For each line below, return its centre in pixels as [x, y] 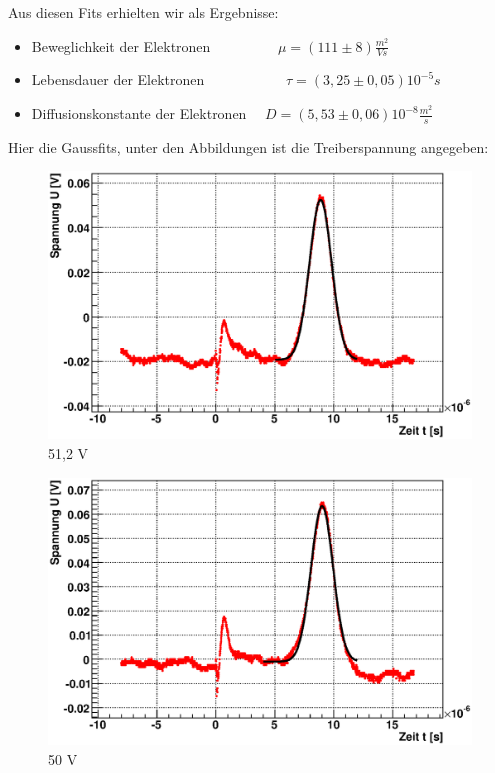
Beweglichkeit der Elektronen [121, 45]
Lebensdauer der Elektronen [118, 79]
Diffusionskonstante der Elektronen [139, 113]
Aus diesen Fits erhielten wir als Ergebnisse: [143, 12]
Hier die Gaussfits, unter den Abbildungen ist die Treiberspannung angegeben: [248, 146]
